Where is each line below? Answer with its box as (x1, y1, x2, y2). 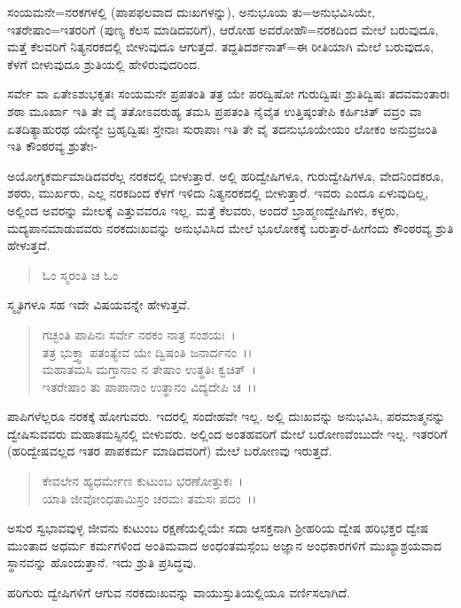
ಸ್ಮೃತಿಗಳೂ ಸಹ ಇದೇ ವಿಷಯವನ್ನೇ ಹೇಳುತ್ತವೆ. (7, 295, 191, 314)
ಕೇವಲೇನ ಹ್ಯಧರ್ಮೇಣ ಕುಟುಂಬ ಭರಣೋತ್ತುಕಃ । (42, 472, 244, 490)
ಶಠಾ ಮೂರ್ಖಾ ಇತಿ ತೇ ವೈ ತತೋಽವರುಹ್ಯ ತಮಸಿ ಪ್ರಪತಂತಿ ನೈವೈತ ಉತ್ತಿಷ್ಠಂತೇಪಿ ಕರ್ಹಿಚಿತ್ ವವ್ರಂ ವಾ (7, 101, 422, 120)
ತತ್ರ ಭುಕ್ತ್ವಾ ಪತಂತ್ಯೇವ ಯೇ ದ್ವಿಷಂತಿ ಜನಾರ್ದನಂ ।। (42, 342, 253, 361)
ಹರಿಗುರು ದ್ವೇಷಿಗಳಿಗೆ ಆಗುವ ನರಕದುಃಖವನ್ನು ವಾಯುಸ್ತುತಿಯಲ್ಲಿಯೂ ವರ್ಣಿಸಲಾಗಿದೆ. (7, 583, 350, 602)
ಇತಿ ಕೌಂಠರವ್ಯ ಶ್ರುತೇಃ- (7, 136, 98, 155)
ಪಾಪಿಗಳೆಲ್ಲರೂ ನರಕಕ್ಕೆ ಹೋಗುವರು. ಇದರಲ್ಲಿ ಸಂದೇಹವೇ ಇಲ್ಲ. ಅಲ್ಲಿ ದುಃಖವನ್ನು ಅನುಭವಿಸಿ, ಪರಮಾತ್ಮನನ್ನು (7, 407, 446, 425)
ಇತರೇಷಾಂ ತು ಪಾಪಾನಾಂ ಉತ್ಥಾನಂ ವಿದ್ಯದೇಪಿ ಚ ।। (42, 377, 257, 395)
